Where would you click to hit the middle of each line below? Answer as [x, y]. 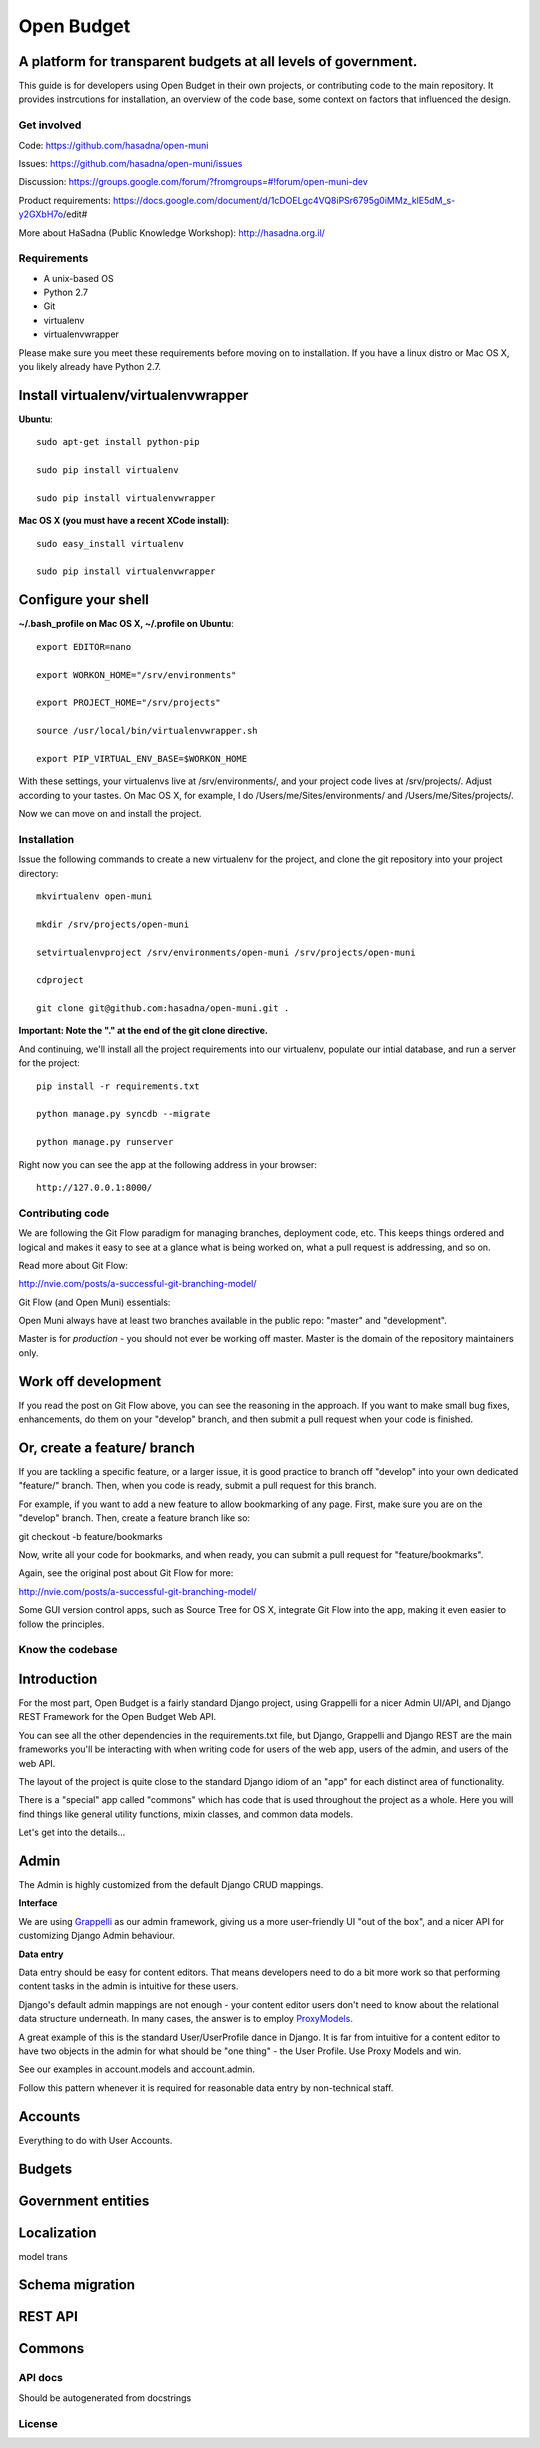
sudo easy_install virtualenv [110, 543]
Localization [57, 2232]
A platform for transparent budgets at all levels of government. [218, 61]
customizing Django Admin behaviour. [96, 1936]
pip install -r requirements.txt [118, 1086]
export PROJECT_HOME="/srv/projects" [129, 703]
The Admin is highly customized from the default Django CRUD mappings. [171, 1885]
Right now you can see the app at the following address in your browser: [167, 1164]
